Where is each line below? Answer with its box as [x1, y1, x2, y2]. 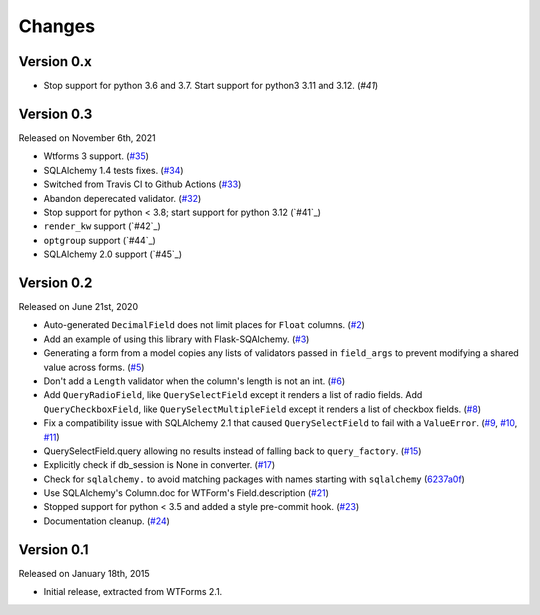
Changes [18, 15, 95, 37]
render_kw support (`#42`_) [43, 220, 162, 232]
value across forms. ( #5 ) [43, 361, 145, 373]
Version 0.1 [18, 541, 89, 558]
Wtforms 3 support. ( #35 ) [43, 150, 150, 162]
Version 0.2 [18, 274, 93, 291]
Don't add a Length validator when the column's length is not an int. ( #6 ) [43, 375, 346, 387]
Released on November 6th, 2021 [18, 131, 156, 144]
